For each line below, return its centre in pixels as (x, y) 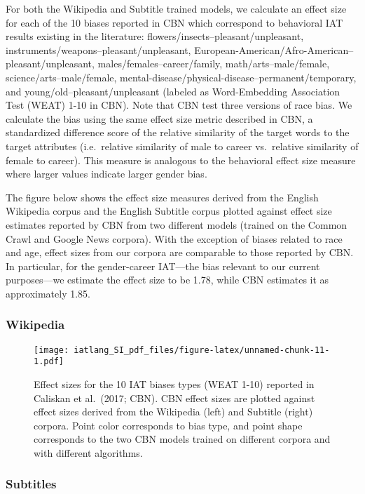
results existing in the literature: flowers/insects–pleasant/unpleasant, (155, 36)
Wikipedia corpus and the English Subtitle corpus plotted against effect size (169, 211)
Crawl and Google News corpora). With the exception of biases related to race (174, 238)
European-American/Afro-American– (274, 49)
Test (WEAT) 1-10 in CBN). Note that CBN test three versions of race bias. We (179, 105)
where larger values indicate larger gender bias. (106, 174)
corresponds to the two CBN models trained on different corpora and (182, 439)
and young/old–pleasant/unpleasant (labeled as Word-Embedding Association (173, 91)
